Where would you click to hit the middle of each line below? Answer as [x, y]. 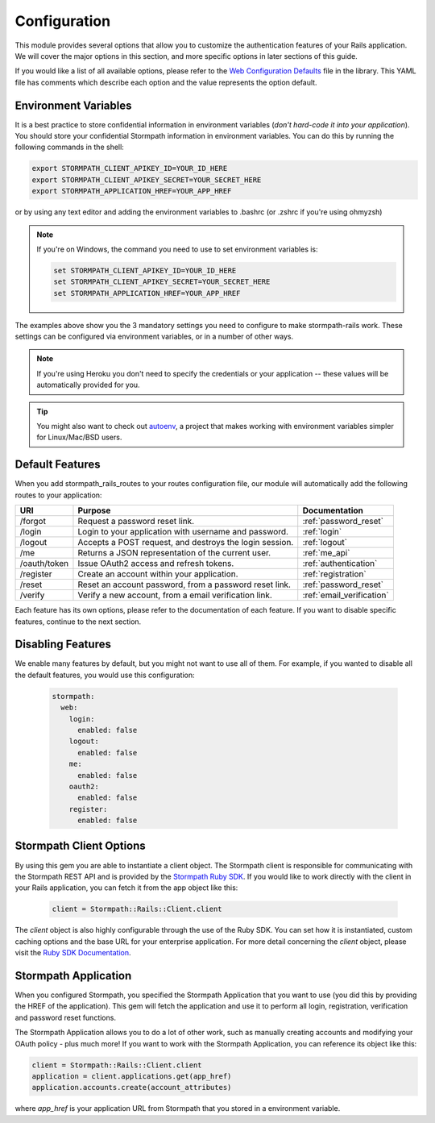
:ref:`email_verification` [346, 595]
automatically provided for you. [88, 385]
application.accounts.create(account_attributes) [132, 1088]
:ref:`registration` [334, 574]
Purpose [94, 510]
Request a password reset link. [136, 522]
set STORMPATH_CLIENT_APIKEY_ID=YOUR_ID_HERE [145, 270]
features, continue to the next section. [78, 622]
